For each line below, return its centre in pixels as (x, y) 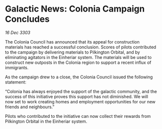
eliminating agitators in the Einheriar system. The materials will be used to (78, 57)
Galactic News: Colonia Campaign (75, 9)
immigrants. (17, 67)
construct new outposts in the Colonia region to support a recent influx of (78, 62)
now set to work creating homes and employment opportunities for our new (80, 101)
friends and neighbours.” (30, 107)
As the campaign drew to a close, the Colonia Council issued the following (79, 77)
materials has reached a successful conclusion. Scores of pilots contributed (81, 47)
